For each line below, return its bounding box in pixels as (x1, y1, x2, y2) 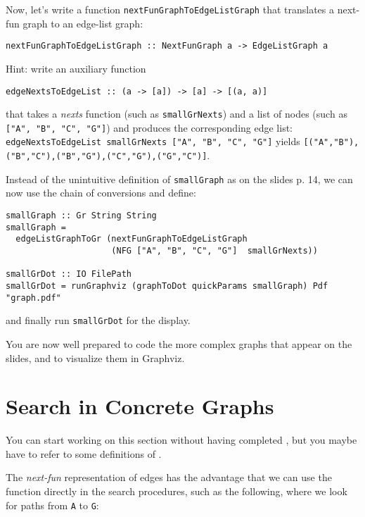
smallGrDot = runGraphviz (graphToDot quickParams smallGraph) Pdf (6, 280, 328, 291)
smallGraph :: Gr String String (6, 211, 157, 221)
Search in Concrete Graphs (6, 392, 274, 421)
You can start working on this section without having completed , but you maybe (6, 432, 357, 447)
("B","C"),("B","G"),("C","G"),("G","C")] (6, 151, 207, 162)
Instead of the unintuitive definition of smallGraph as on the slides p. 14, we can (6, 171, 353, 186)
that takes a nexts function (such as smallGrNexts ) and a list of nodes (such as (6, 106, 347, 121)
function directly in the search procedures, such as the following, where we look (6, 484, 347, 499)
